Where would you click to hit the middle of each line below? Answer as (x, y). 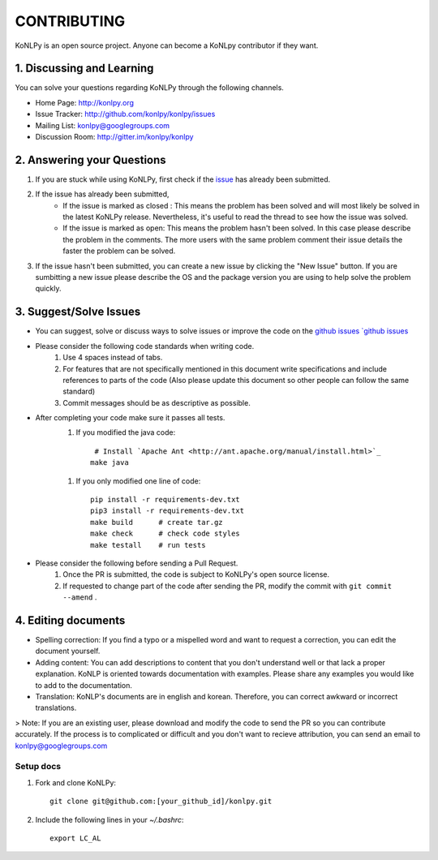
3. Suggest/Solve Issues (78, 312)
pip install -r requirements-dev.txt (165, 500)
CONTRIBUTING (70, 21)
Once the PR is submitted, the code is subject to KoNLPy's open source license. (196, 574)
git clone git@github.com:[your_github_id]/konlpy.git (161, 802)
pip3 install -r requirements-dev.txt (167, 511)
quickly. (48, 289)
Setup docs (38, 767)
